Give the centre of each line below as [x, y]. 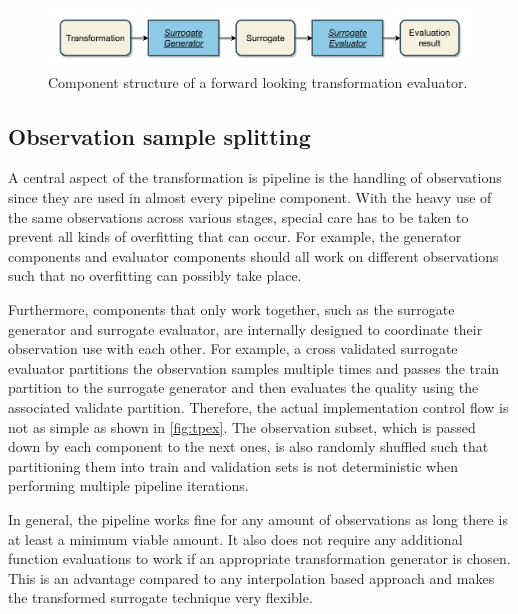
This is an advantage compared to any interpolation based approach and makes [251, 577]
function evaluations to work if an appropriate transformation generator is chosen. [259, 558]
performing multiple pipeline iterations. [128, 485]
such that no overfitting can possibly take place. [155, 275]
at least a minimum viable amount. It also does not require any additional [235, 538]
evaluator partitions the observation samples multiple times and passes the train [254, 367]
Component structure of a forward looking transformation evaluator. [258, 81]
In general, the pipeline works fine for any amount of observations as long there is [258, 518]
